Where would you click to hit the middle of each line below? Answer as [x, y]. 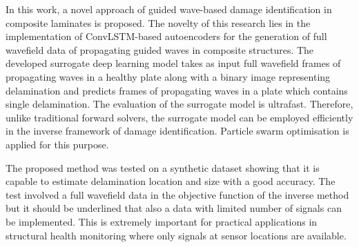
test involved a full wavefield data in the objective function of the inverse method [177, 194]
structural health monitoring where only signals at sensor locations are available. [176, 235]
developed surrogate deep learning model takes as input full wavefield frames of [173, 63]
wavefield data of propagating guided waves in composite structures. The [160, 49]
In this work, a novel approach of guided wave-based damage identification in [169, 9]
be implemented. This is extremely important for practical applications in [162, 221]
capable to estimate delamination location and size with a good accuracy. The [171, 181]
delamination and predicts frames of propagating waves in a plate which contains [177, 90]
